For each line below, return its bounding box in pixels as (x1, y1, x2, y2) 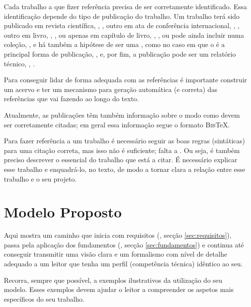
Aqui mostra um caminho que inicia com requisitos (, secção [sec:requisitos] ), (4, 230, 232, 240)
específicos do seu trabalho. (4, 293, 85, 304)
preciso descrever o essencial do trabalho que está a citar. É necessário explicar (4, 154, 237, 165)
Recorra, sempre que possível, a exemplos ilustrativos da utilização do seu (4, 275, 222, 285)
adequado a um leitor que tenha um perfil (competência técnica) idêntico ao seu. (4, 259, 243, 268)
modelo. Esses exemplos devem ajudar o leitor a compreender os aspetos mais (4, 284, 234, 294)
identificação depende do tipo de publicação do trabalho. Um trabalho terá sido (4, 11, 240, 21)
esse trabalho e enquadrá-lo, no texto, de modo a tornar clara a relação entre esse (4, 164, 246, 174)
